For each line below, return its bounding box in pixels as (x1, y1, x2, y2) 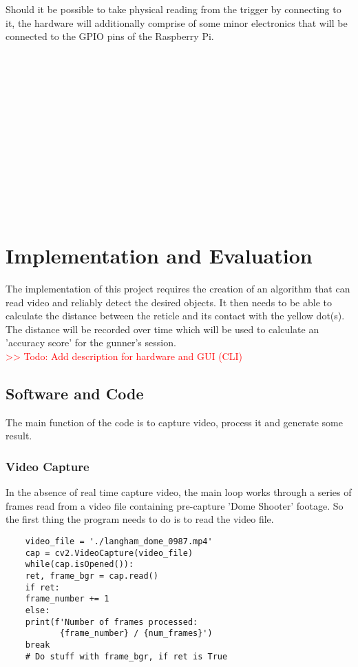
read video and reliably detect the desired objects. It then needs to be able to (6, 295, 332, 309)
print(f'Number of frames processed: (25, 617, 198, 627)
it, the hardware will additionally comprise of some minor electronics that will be (6, 15, 348, 30)
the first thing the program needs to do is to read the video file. (6, 512, 274, 526)
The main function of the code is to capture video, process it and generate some (6, 415, 343, 429)
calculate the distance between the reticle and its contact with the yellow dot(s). (6, 308, 345, 323)
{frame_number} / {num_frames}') (59, 628, 213, 639)
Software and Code (6, 382, 144, 404)
